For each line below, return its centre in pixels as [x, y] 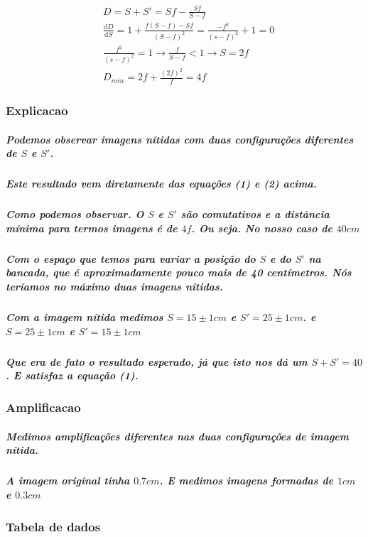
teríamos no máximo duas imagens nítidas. [114, 287]
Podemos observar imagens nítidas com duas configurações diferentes [180, 139]
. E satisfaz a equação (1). [72, 375]
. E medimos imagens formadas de [247, 481]
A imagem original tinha [68, 481]
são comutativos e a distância [255, 214]
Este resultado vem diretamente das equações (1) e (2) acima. [161, 184]
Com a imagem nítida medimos [85, 317]
